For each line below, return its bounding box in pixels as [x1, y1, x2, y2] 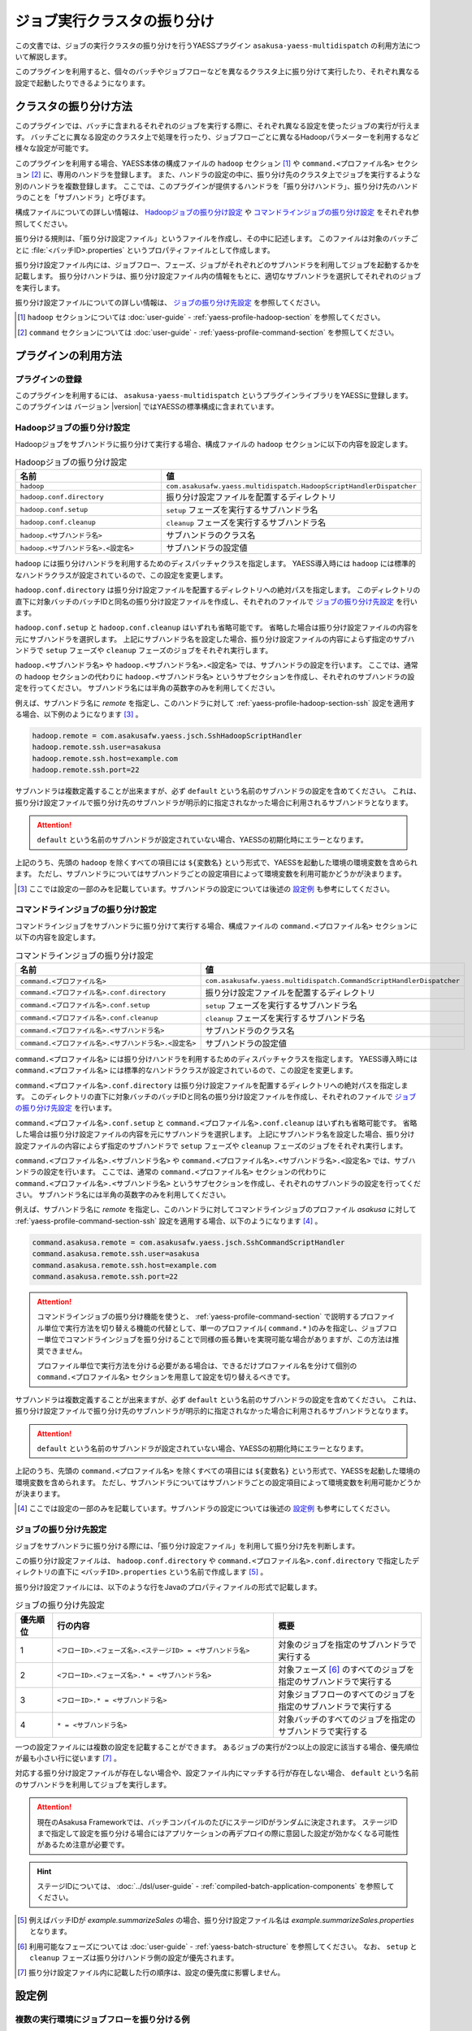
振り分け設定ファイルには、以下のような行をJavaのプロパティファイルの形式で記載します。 [15, 1582, 323, 1591]
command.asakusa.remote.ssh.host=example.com [32, 1260, 217, 1270]
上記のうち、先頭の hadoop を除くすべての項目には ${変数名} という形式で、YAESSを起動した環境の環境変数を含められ [15, 857, 418, 867]
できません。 [43, 1345, 87, 1356]
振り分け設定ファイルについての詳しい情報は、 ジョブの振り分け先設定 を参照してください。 [15, 297, 325, 308]
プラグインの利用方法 [15, 349, 122, 362]
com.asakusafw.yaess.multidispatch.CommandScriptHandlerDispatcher [205, 976, 461, 985]
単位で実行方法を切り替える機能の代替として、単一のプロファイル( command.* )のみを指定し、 [43, 1323, 362, 1332]
